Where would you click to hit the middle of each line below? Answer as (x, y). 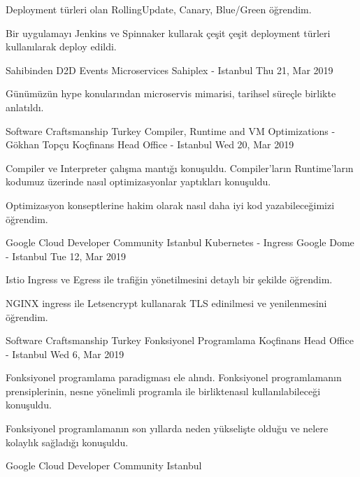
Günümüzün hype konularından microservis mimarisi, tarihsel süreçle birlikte (171, 93)
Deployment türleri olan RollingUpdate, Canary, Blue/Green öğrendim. (159, 9)
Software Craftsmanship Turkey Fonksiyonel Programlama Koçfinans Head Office (180, 340)
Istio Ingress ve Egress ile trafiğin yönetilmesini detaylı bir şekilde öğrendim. (169, 279)
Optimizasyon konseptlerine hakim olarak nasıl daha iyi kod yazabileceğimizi (170, 205)
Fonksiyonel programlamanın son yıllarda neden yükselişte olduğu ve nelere (167, 428)
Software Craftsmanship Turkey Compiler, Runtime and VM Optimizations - (171, 130)
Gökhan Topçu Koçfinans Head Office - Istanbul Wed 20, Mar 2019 (150, 144)
